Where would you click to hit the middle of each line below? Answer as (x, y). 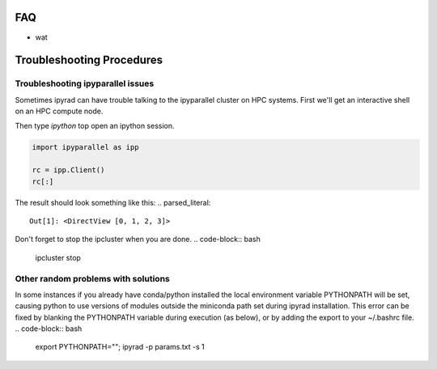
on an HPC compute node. (59, 111)
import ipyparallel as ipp (85, 147)
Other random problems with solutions (92, 278)
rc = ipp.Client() (68, 170)
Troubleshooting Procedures (89, 60)
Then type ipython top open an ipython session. (95, 126)
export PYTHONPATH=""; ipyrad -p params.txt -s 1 (120, 347)
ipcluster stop (58, 257)
